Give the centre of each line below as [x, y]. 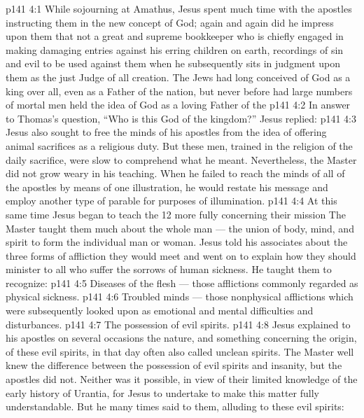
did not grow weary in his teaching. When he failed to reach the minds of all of [175, 173]
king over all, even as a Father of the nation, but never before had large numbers [179, 91]
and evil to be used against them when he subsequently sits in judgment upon [173, 63]
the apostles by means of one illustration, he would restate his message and [167, 187]
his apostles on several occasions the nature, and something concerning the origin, [181, 338]
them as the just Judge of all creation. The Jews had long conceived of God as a [178, 77]
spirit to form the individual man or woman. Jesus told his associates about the [177, 242]
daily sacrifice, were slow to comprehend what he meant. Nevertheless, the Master [181, 159]
